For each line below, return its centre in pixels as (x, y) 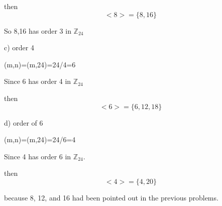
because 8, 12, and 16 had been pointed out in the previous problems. (111, 197)
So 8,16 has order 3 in (38, 30)
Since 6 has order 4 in (38, 81)
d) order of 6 (24, 122)
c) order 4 (19, 47)
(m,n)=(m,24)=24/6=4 (40, 139)
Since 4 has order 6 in (38, 156)
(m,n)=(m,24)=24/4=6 (40, 64)
